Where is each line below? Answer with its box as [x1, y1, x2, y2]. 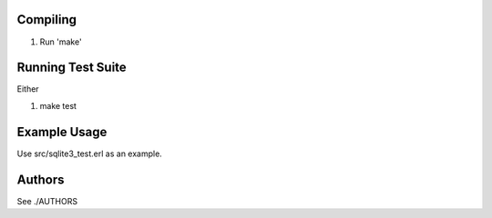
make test [39, 100, 77, 111]
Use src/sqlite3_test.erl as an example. [16, 148, 163, 159]
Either [16, 84, 40, 94]
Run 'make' [39, 36, 82, 47]
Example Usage [16, 124, 108, 140]
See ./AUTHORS [16, 195, 77, 206]
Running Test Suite [16, 60, 127, 75]
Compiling [16, 12, 77, 27]
